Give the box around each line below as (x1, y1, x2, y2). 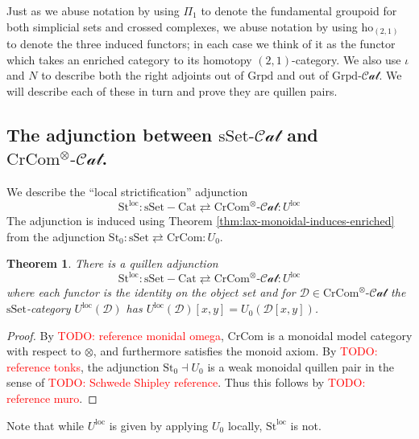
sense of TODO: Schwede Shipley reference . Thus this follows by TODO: (6, 374, 366, 391)
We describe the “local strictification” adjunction (6, 183, 248, 200)
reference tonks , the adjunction (6, 358, 160, 375)
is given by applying (109, 416, 209, 433)
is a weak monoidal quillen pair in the (207, 358, 394, 375)
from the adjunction (6, 228, 106, 244)
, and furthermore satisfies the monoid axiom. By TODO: (93, 343, 378, 359)
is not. (290, 416, 322, 433)
